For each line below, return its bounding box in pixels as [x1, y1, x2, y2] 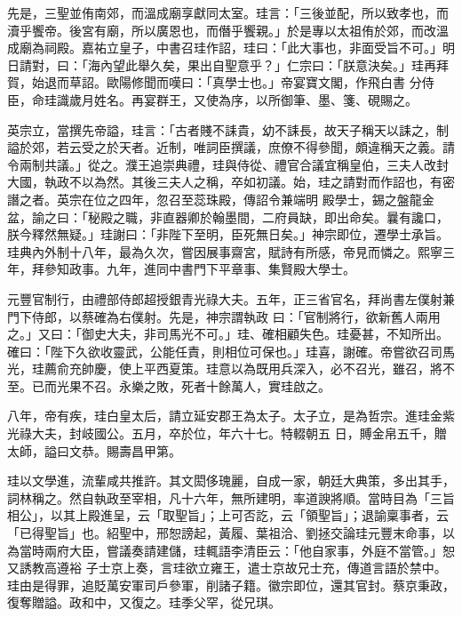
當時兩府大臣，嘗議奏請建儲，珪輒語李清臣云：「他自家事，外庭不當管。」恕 [19, 541, 455, 559]
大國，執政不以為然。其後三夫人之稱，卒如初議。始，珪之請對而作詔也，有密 [7, 172, 455, 191]
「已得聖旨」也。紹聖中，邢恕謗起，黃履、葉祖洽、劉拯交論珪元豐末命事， [7, 524, 442, 542]
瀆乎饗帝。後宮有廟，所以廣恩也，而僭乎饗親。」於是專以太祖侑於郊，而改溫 [7, 20, 449, 39]
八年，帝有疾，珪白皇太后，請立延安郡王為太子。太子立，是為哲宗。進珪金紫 [7, 406, 455, 425]
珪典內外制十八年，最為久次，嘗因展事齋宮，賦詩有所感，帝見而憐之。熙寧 [7, 242, 442, 260]
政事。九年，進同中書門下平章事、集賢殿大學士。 [68, 260, 355, 278]
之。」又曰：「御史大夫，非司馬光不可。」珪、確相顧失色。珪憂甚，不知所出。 [7, 325, 449, 343]
